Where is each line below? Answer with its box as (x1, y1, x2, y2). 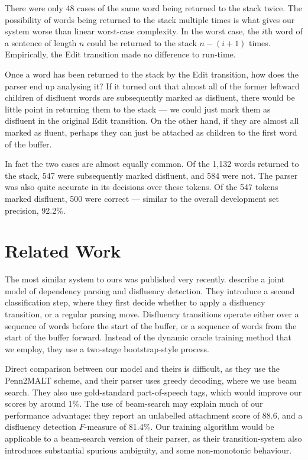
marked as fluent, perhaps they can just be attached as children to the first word (5, 126, 297, 138)
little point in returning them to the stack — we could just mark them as (5, 102, 271, 115)
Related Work (5, 239, 121, 263)
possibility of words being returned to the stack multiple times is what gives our (5, 13, 295, 25)
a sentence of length (5, 36, 77, 49)
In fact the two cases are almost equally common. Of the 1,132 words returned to (5, 157, 299, 170)
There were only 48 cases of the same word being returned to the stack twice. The (5, 2, 302, 14)
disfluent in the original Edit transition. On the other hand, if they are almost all (5, 114, 299, 127)
